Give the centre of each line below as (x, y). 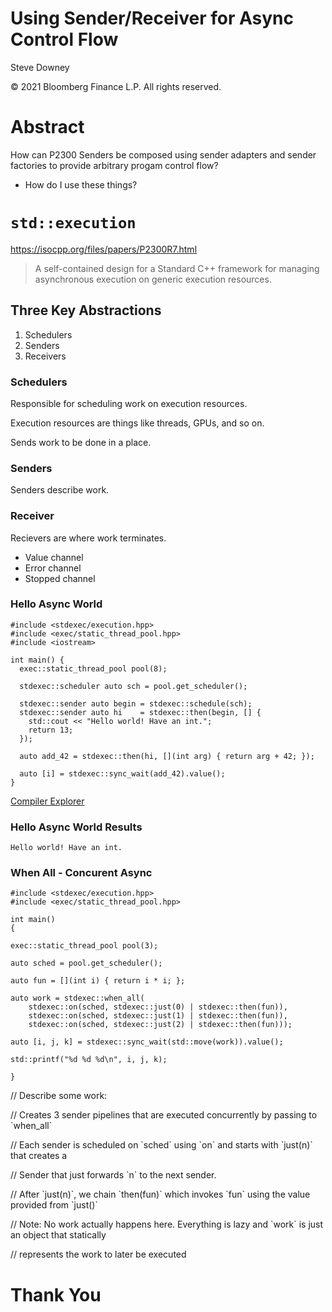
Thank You (56, 1294)
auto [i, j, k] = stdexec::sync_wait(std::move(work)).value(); (147, 1042)
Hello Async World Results (76, 827)
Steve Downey (40, 67)
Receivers (45, 356)
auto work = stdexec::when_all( (77, 998)
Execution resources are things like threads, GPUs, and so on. (137, 423)
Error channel (53, 568)
